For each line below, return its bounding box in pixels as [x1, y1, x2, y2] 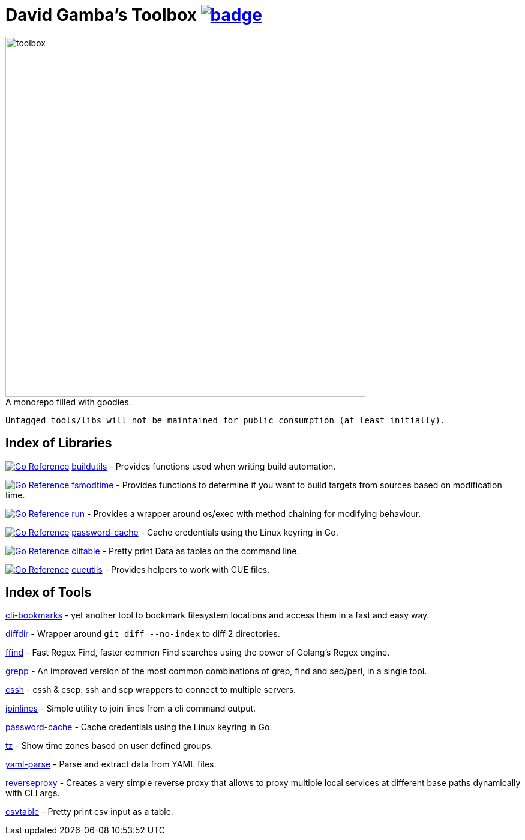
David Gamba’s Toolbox [5, 5, 197, 25]
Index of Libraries [5, 435, 112, 451]
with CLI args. [5, 788, 60, 799]
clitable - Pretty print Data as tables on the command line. [71, 545, 299, 556]
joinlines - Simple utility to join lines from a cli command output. [5, 703, 256, 714]
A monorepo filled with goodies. [5, 396, 131, 407]
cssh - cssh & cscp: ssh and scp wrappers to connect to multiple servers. [5, 684, 296, 695]
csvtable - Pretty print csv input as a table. [5, 806, 173, 817]
